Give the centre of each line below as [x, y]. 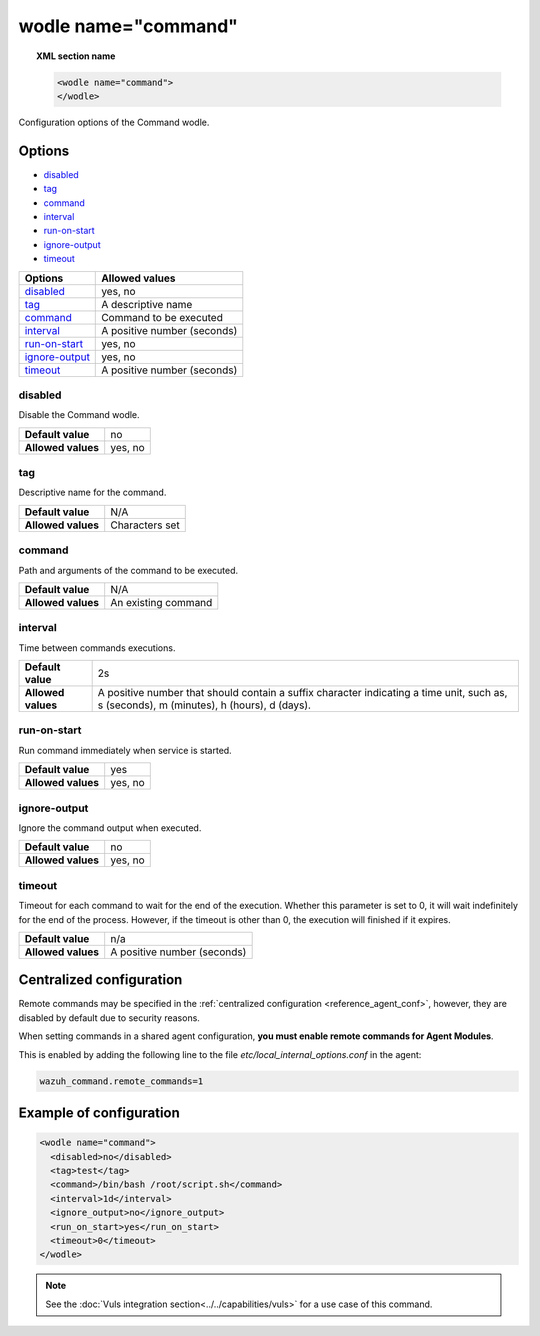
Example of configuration [99, 1113]
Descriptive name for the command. [92, 492]
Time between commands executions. [97, 647]
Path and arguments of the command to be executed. [128, 570]
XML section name [76, 56]
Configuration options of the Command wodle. [114, 122]
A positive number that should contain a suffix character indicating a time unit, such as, [302, 693]
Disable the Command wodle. [79, 415]
